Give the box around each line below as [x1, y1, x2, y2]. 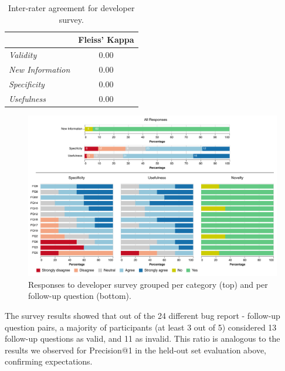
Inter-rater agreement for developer [8, 2, 135, 13]
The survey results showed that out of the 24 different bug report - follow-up [5, 309, 280, 321]
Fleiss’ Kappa [78, 33, 134, 46]
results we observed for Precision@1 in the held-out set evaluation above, [5, 343, 266, 356]
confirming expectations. [5, 355, 93, 367]
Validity [9, 49, 37, 61]
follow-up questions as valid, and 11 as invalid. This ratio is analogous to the [5, 332, 280, 345]
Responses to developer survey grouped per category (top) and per [28, 278, 268, 290]
